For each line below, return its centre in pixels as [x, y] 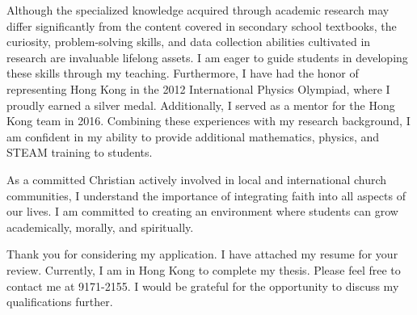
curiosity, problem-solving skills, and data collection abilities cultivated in [189, 42]
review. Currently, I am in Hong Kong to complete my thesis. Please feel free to [204, 269]
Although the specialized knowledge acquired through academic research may [198, 10]
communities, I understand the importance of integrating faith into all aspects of [206, 195]
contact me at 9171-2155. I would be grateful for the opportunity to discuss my [203, 286]
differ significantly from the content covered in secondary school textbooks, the [202, 25]
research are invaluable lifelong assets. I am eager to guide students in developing [207, 57]
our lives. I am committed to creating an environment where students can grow [202, 211]
